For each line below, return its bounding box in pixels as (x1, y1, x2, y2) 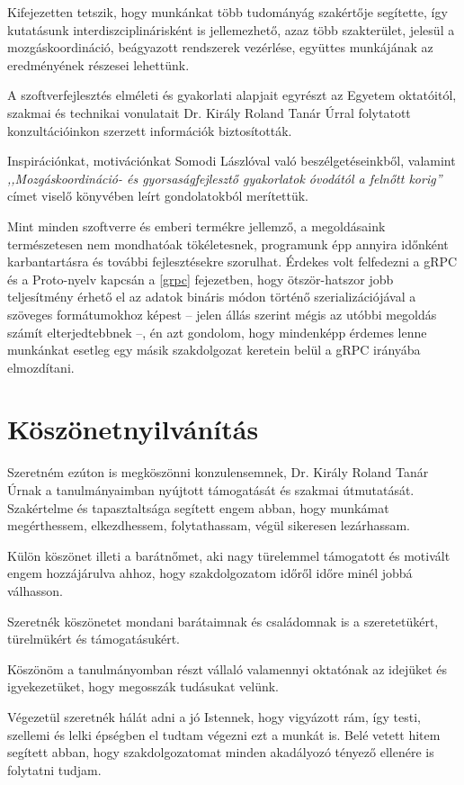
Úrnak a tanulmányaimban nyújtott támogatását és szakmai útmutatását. (7, 481, 415, 499)
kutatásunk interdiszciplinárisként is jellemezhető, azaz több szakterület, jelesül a (7, 20, 455, 39)
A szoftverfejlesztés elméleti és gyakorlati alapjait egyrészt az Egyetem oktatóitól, (7, 86, 457, 104)
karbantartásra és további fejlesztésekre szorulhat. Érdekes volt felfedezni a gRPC (7, 252, 458, 271)
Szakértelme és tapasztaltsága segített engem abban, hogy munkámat (7, 498, 389, 517)
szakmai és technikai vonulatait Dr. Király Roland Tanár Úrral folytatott (7, 103, 411, 122)
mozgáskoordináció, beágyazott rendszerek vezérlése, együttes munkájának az (7, 38, 433, 57)
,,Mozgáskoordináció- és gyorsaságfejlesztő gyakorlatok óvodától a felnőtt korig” (7, 168, 442, 187)
